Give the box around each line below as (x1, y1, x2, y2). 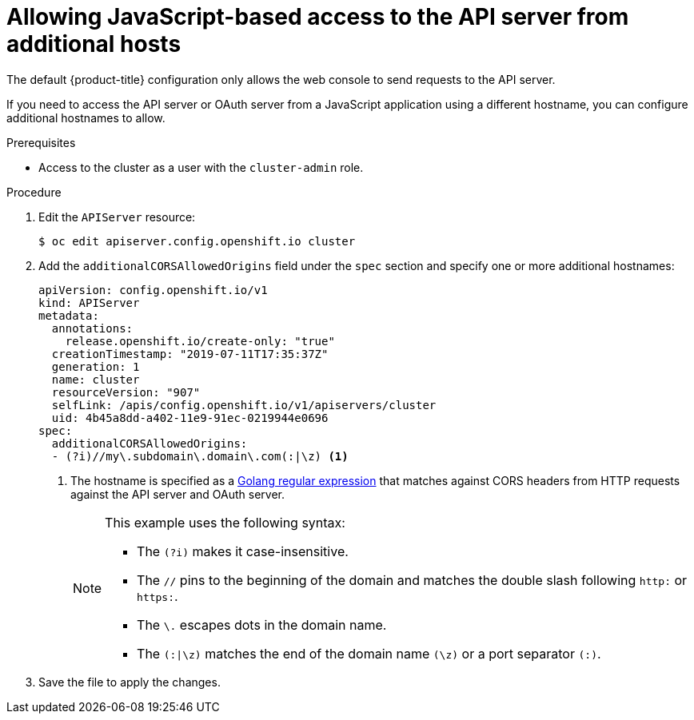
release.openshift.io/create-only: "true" (65, 334, 335, 348)
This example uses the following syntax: (105, 514, 345, 531)
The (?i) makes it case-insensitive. (137, 543, 349, 559)
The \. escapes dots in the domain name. (137, 616, 387, 633)
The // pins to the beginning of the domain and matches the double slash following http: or (137, 571, 688, 588)
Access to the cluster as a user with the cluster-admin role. (38, 160, 364, 174)
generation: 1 (51, 360, 140, 373)
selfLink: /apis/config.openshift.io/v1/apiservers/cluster (51, 398, 437, 412)
